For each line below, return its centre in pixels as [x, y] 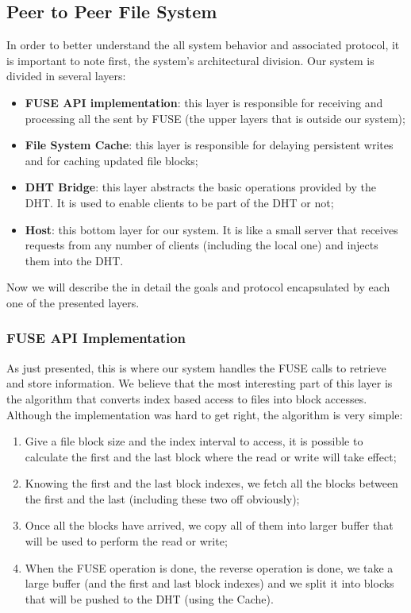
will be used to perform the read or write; [126, 541]
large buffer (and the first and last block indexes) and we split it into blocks [209, 583]
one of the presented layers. [73, 302]
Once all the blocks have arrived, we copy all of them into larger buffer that [209, 525]
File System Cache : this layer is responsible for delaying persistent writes [209, 145]
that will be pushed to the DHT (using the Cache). [149, 598]
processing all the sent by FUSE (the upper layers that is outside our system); [215, 118]
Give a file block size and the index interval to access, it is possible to [194, 441]
